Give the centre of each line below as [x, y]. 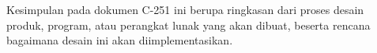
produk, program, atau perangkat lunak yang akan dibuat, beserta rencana [188, 25]
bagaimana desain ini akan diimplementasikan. [120, 40]
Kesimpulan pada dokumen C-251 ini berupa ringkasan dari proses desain [185, 9]
